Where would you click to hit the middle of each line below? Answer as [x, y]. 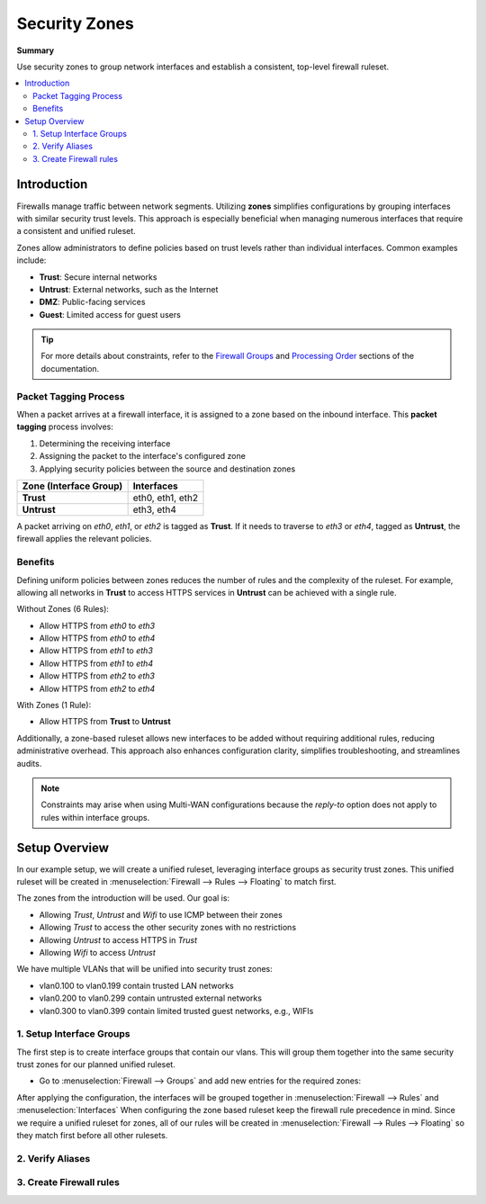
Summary [35, 50]
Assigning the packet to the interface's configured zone [143, 456]
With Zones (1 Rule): [54, 705]
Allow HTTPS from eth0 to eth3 [97, 625]
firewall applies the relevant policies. [84, 539]
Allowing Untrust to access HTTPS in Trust [118, 939]
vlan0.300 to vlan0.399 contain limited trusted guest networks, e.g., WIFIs [176, 1011]
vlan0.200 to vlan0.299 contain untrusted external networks [151, 998]
